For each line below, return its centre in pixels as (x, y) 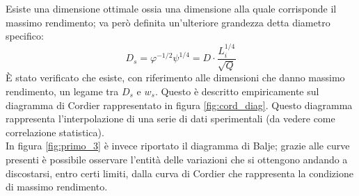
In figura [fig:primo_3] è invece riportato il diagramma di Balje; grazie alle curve (178, 146)
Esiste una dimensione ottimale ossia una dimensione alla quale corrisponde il (171, 8)
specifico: (25, 36)
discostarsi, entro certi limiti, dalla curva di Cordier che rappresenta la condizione (179, 173)
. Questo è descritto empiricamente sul (237, 91)
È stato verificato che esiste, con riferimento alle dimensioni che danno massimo (175, 77)
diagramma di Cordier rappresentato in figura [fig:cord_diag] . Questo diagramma (179, 105)
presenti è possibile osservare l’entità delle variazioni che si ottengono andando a (177, 159)
